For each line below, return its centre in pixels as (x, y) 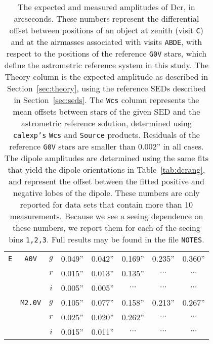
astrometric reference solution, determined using (106, 123)
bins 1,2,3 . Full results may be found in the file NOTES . (106, 239)
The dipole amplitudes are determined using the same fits (106, 158)
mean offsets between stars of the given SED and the (106, 111)
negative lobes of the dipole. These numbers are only (106, 193)
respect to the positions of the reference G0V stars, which (106, 53)
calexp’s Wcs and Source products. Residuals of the (106, 135)
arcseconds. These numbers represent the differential (106, 18)
